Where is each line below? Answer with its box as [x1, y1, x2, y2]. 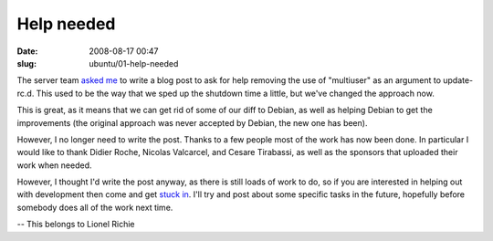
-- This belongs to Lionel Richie [16, 219, 136, 230]
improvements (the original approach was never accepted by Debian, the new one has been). [16, 117, 368, 128]
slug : [16, 58, 37, 68]
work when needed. [16, 160, 92, 171]
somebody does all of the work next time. [16, 202, 173, 213]
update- [443, 75, 474, 86]
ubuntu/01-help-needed [89, 58, 179, 68]
